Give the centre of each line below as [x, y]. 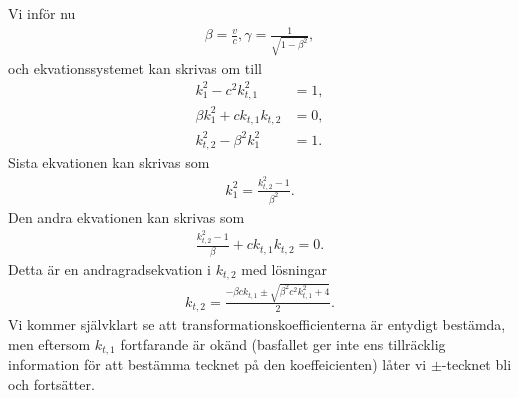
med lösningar [284, 268]
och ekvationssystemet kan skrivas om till [135, 67]
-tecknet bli [476, 364]
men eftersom [49, 343]
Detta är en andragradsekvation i [110, 268]
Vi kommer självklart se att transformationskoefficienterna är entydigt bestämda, [257, 324]
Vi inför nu [42, 13]
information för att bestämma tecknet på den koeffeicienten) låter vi [217, 364]
